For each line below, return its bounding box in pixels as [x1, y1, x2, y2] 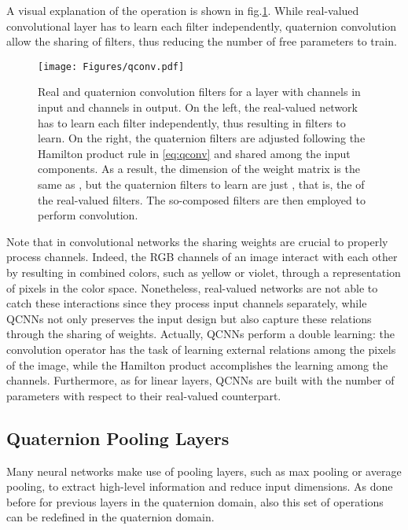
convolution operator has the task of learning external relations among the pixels [6, 340, 396, 357]
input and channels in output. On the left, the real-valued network [38, 99, 358, 116]
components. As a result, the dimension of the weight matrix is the [38, 160, 360, 177]
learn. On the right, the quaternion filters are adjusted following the [38, 130, 366, 146]
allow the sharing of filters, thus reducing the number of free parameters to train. [6, 33, 397, 50]
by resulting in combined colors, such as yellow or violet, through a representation [6, 263, 401, 280]
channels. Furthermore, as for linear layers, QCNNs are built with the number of [6, 372, 395, 388]
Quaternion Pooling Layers [6, 425, 230, 450]
